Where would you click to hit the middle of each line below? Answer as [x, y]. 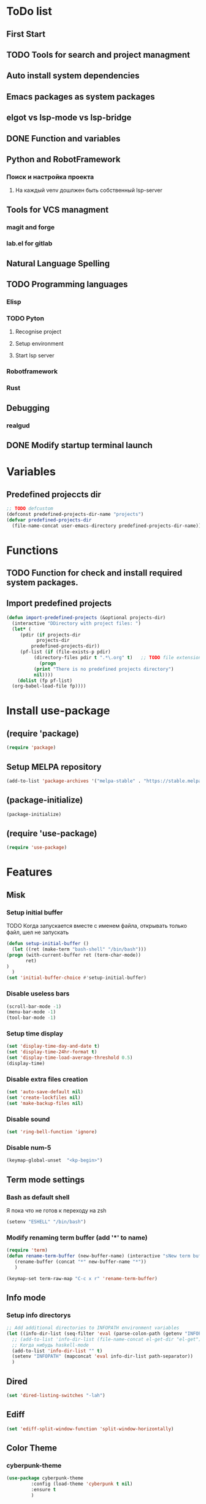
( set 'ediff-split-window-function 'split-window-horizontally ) [90, 1429]
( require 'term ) [27, 1250]
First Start [26, 34]
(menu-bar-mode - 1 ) [31, 1012]
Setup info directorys [39, 1315]
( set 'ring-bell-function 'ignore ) [52, 1132]
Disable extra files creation [47, 1079]
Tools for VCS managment [58, 209]
